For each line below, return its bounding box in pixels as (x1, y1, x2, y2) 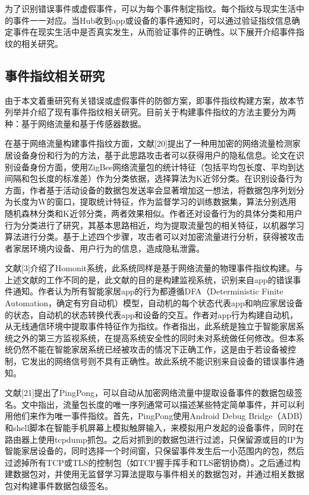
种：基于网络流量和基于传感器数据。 (5, 117, 146, 129)
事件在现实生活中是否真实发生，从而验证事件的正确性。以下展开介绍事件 (12, 26, 296, 38)
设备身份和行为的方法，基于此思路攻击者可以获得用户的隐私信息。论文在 (12, 148, 296, 161)
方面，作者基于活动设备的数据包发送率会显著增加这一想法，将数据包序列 (5, 183, 288, 196)
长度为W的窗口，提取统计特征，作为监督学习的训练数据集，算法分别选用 (12, 195, 297, 208)
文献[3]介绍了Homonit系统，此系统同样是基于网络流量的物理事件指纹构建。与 (5, 262, 304, 274)
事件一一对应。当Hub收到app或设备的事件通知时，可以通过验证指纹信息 (12, 14, 292, 26)
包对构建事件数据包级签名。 (5, 479, 113, 491)
